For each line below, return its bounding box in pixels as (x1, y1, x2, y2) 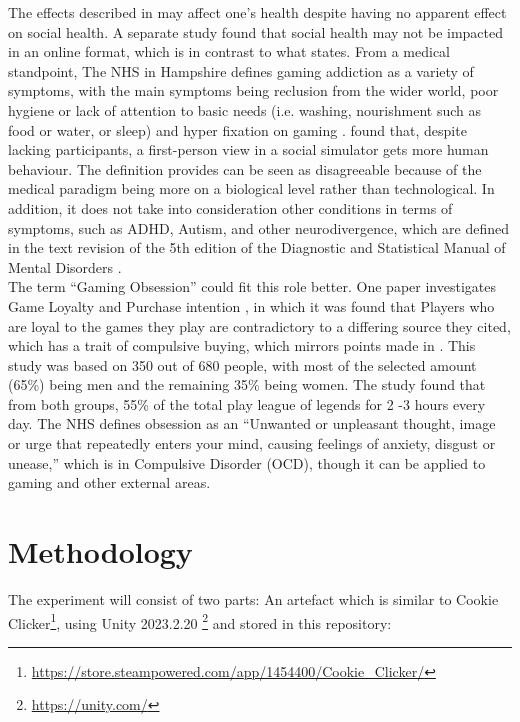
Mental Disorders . (8, 256, 122, 277)
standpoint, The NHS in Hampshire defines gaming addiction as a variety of (8, 60, 474, 81)
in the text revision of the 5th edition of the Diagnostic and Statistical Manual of (8, 237, 506, 258)
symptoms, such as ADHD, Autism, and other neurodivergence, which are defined (8, 217, 510, 238)
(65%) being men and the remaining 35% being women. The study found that (8, 374, 486, 395)
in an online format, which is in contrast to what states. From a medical (8, 41, 450, 62)
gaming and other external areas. (8, 472, 211, 493)
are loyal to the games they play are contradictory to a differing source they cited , (8, 315, 511, 336)
